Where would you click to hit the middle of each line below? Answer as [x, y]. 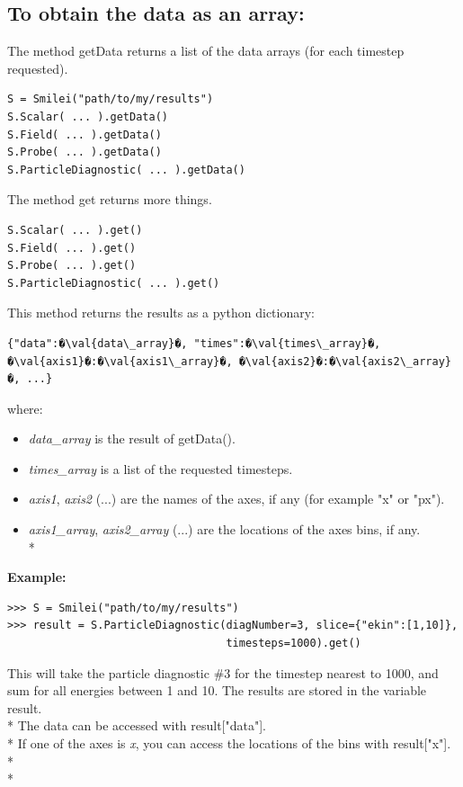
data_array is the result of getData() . [132, 438]
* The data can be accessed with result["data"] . [137, 725]
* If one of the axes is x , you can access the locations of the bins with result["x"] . [229, 743]
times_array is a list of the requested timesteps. [160, 468]
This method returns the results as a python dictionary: [161, 313]
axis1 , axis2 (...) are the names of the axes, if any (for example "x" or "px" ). [236, 499]
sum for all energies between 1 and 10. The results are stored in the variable [217, 690]
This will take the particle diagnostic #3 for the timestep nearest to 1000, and [223, 672]
